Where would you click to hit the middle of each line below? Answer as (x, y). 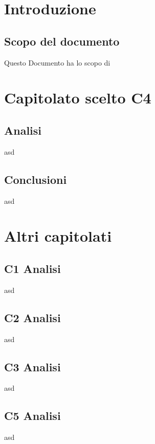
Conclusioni (36, 179)
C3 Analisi (32, 366)
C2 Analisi (32, 317)
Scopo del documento (62, 41)
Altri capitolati (58, 236)
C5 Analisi (32, 416)
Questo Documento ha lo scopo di (57, 62)
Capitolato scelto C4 (78, 98)
